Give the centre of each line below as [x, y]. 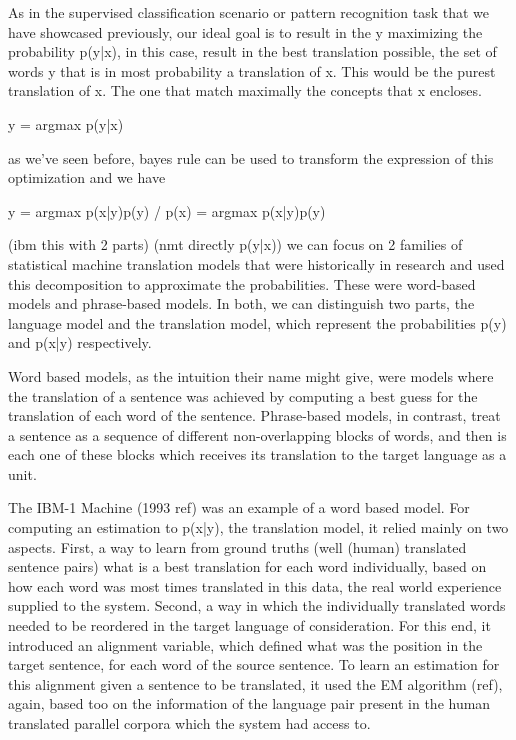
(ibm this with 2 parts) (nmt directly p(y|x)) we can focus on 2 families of [235, 244]
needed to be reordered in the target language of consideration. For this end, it [249, 625]
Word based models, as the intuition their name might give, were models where [251, 375]
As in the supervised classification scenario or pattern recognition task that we [248, 12]
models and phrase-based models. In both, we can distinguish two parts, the [241, 303]
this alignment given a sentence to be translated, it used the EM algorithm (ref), [255, 683]
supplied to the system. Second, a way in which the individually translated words [257, 605]
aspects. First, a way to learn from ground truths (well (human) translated [237, 546]
